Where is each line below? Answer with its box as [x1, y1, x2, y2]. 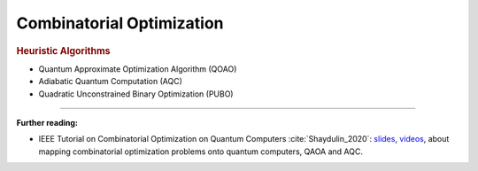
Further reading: [16, 117, 79, 128]
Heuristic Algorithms [16, 44, 111, 57]
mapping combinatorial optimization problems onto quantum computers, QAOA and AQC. [38, 146, 363, 157]
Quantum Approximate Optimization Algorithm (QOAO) [38, 63, 237, 74]
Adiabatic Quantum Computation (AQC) [38, 76, 183, 87]
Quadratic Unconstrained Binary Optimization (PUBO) [38, 89, 234, 99]
